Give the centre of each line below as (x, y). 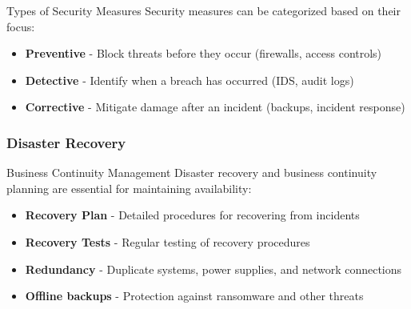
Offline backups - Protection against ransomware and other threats (194, 296)
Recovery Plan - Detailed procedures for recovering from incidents (192, 215)
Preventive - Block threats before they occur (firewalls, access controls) (204, 53)
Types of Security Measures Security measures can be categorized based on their (204, 10)
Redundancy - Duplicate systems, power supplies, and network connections (213, 269)
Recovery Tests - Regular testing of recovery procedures (168, 241)
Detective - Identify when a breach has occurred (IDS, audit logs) (190, 80)
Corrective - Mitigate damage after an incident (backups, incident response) (215, 107)
